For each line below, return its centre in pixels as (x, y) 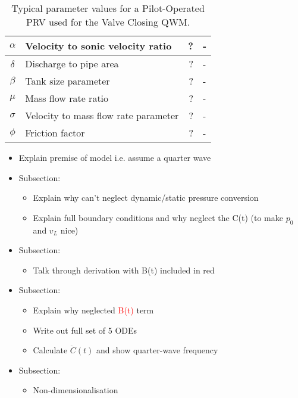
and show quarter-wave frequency (157, 350)
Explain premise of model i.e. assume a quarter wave (115, 157)
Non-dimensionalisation (76, 390)
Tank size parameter (68, 81)
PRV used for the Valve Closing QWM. (108, 22)
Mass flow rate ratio (67, 98)
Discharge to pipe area (72, 63)
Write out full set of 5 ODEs (85, 330)
